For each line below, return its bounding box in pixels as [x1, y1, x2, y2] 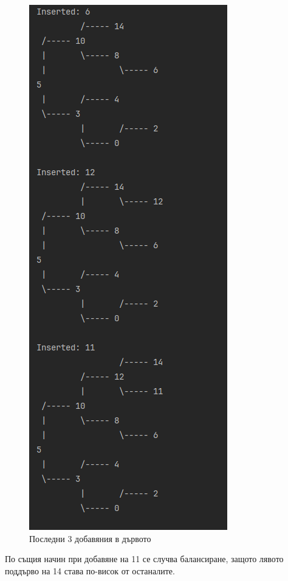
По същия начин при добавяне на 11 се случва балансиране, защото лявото [5, 552, 284, 565]
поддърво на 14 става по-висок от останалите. [5, 564, 175, 577]
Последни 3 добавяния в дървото [29, 532, 151, 544]
